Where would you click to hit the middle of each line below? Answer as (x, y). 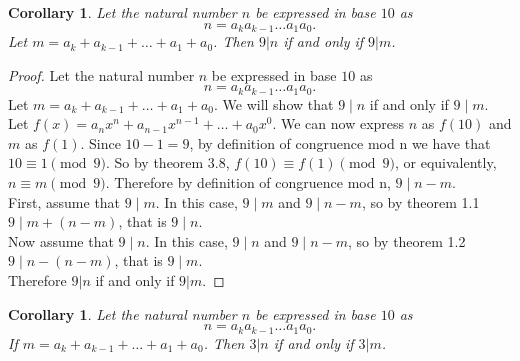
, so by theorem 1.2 (406, 240)
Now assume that (61, 240)
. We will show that (274, 103)
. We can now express (338, 123)
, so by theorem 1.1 (420, 201)
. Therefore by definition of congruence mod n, (248, 182)
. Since (100, 142)
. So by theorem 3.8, (167, 162)
